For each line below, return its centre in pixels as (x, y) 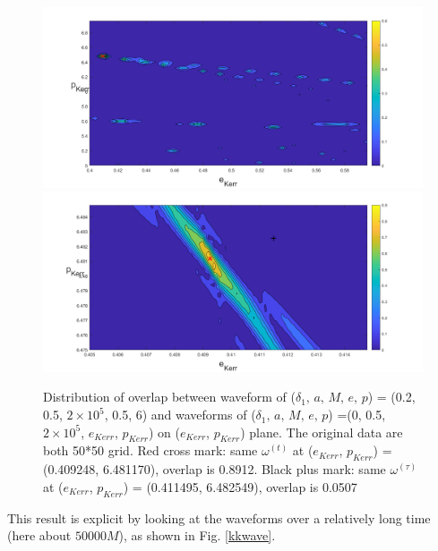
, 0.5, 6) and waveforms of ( (180, 415)
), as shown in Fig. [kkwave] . (197, 535)
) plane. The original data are (322, 432)
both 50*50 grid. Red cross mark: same (150, 450)
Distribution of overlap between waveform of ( (169, 397)
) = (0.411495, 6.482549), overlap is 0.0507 (240, 486)
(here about (39, 535)
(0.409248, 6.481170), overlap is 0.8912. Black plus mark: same (215, 469)
